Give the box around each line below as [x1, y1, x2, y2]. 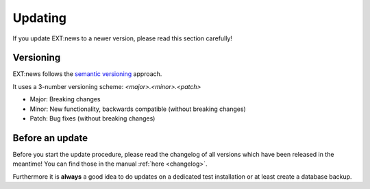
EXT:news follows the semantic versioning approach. [12, 70, 162, 78]
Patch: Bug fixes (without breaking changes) [29, 114, 156, 123]
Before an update [12, 132, 88, 144]
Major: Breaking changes [29, 95, 101, 103]
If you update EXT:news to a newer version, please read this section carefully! [12, 34, 233, 42]
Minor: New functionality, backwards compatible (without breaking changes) [29, 105, 246, 113]
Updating [12, 10, 67, 25]
